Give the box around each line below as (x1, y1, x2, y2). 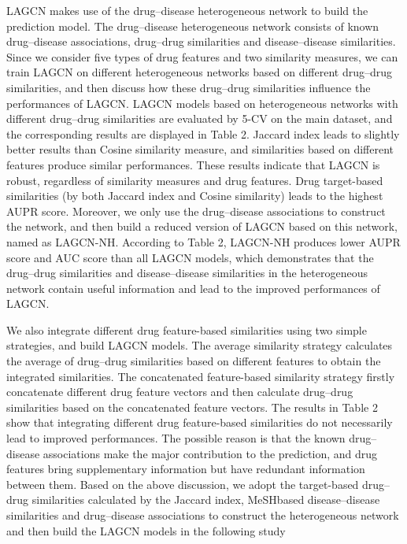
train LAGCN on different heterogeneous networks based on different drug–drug (6, 64, 393, 80)
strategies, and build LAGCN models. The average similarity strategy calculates (6, 337, 393, 353)
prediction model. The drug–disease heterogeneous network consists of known (6, 17, 379, 34)
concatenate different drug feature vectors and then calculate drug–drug (6, 383, 353, 400)
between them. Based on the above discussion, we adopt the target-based (6, 476, 359, 492)
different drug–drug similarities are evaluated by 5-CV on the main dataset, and (6, 110, 393, 127)
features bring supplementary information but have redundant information (6, 461, 365, 477)
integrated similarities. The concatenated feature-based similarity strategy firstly (6, 368, 395, 384)
